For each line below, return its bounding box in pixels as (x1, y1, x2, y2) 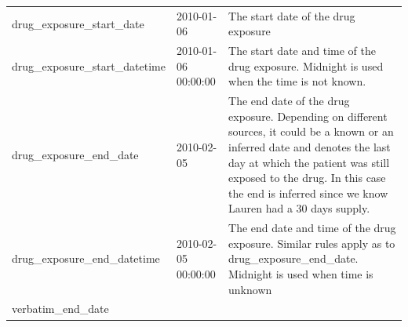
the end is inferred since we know (228, 184, 388, 201)
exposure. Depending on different (228, 107, 388, 124)
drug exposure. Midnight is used (228, 57, 384, 74)
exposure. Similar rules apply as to (228, 234, 395, 251)
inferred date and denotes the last (228, 139, 391, 154)
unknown (228, 281, 272, 297)
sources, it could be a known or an (228, 123, 394, 140)
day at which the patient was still (228, 154, 390, 170)
